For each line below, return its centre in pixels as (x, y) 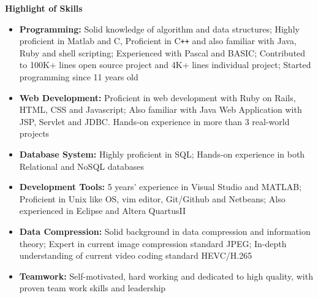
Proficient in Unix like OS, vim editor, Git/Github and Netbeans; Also (152, 198)
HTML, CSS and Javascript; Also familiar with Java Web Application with (161, 109)
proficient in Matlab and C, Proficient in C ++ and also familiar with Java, (158, 41)
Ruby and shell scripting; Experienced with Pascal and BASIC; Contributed (162, 52)
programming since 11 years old (79, 77)
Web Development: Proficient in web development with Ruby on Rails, (157, 97)
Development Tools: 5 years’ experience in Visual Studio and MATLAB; (161, 187)
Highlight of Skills (44, 8)
